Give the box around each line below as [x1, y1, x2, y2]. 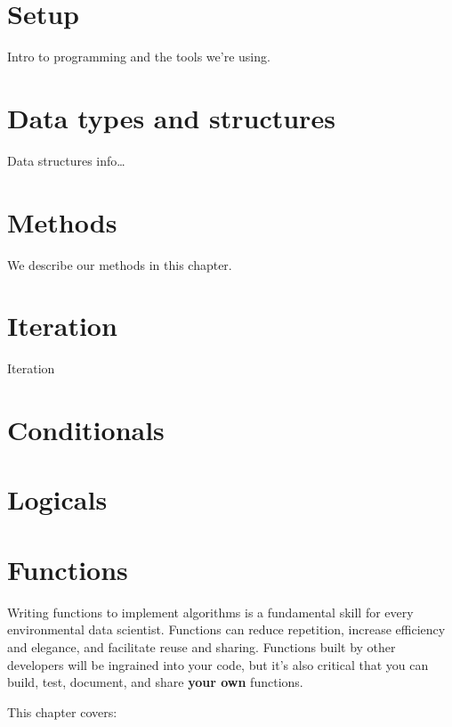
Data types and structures [7, 99, 335, 135]
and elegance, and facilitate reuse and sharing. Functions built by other [7, 637, 396, 656]
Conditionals [7, 412, 165, 448]
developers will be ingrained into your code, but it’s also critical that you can [7, 655, 429, 674]
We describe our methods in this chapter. [7, 255, 232, 274]
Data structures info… [7, 151, 125, 169]
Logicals [7, 481, 108, 518]
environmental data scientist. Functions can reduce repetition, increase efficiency [7, 620, 446, 639]
